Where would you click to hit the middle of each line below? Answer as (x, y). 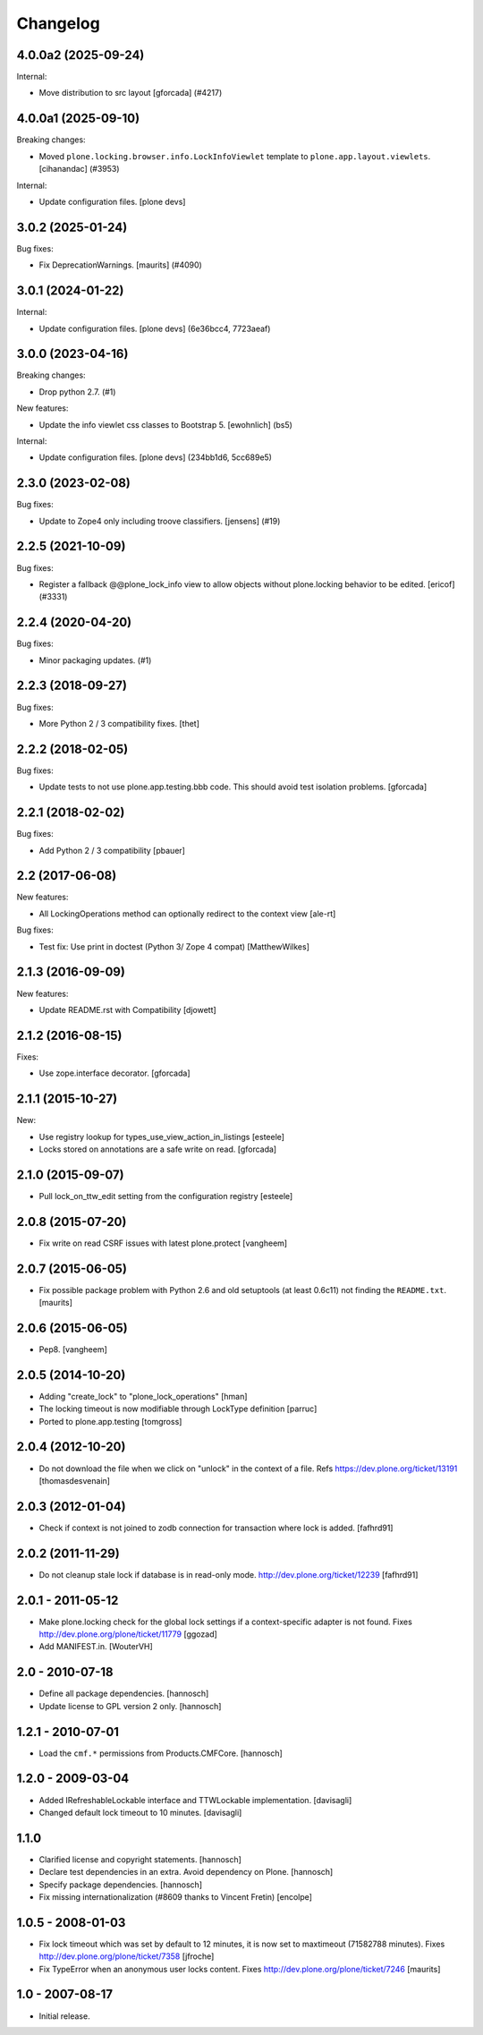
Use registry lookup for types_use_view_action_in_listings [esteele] (162, 1137)
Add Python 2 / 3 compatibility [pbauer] (112, 850)
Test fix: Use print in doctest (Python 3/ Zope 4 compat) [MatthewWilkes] (174, 946)
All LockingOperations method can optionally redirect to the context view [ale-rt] (187, 914)
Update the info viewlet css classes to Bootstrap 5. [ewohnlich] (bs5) (165, 424)
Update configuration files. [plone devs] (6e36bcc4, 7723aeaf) (155, 328)
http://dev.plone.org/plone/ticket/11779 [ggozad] (128, 1634)
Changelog (58, 23)
